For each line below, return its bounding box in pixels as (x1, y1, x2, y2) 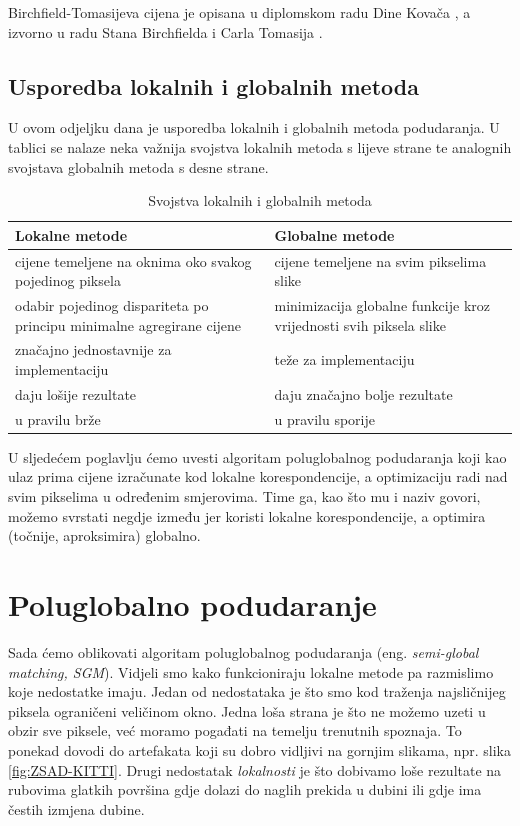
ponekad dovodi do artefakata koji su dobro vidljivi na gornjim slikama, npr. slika (8, 739, 511, 760)
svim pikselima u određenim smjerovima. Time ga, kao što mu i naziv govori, (8, 486, 481, 507)
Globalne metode (274, 224, 395, 245)
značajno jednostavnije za (15, 339, 172, 360)
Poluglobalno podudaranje (8, 584, 377, 625)
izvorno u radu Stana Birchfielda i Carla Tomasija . (8, 21, 323, 42)
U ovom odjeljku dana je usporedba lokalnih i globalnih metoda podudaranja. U (8, 117, 500, 138)
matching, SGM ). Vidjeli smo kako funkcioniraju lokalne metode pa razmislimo (8, 661, 494, 682)
